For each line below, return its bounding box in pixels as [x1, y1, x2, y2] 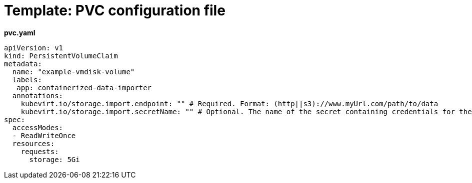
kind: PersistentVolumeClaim [4, 51, 118, 60]
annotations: [12, 91, 63, 100]
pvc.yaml [4, 28, 35, 37]
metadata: [4, 59, 42, 68]
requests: [20, 147, 59, 156]
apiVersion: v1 [4, 43, 63, 52]
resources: [12, 139, 55, 148]
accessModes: [12, 123, 63, 132]
